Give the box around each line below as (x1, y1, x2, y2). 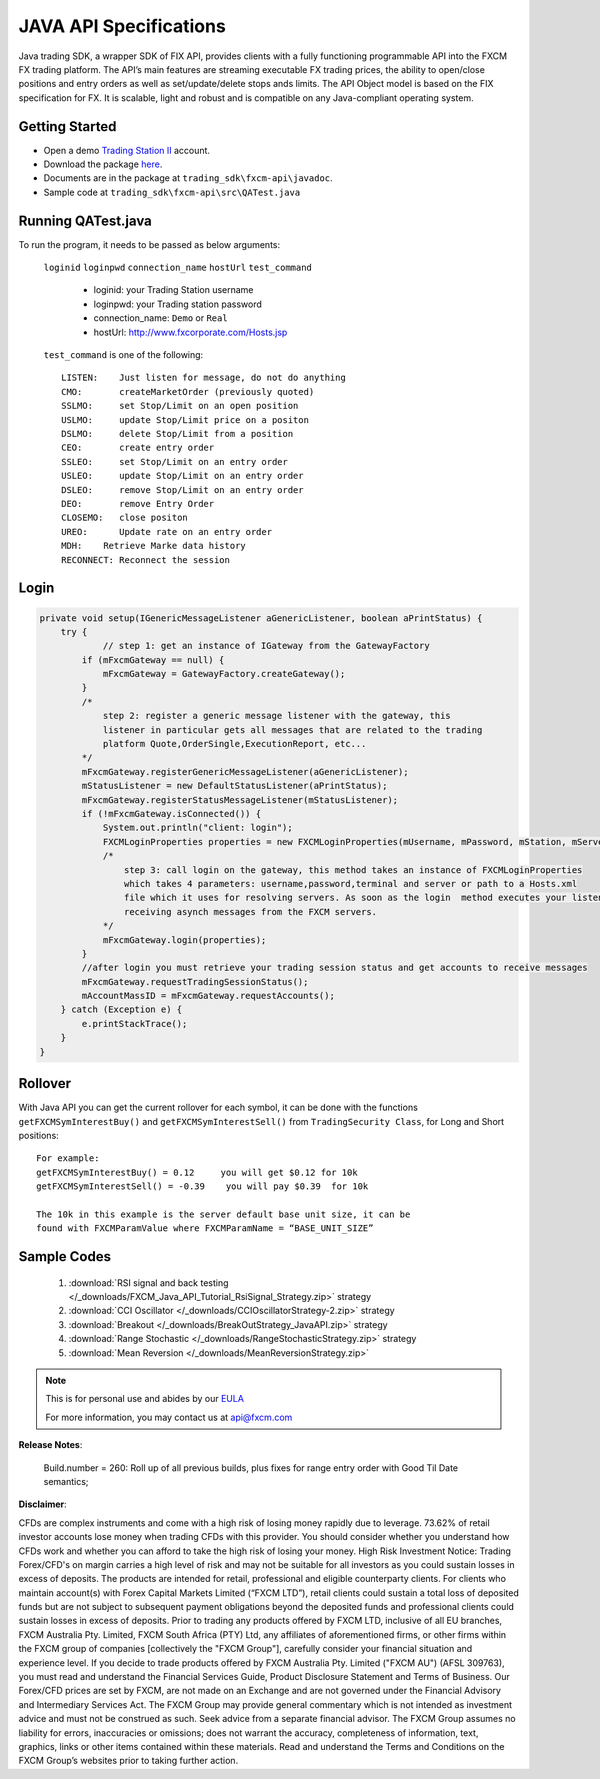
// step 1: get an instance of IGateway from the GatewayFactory (102, 640, 430, 652)
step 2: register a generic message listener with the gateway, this (102, 710, 452, 722)
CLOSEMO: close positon (61, 512, 189, 524)
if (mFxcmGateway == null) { (81, 654, 225, 665)
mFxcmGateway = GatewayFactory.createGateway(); (102, 668, 346, 680)
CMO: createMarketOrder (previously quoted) (61, 386, 315, 397)
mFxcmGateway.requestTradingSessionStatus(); (81, 976, 309, 987)
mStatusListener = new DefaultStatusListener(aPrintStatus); (81, 780, 388, 792)
